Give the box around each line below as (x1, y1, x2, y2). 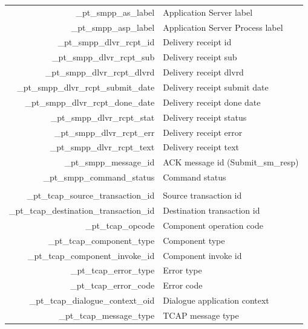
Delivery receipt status (163, 110, 247, 123)
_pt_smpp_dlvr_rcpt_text (50, 141, 155, 153)
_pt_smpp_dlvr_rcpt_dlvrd (45, 66, 155, 78)
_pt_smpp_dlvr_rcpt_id (57, 36, 155, 48)
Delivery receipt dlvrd (163, 66, 244, 78)
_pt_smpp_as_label (76, 5, 155, 18)
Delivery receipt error (163, 126, 243, 138)
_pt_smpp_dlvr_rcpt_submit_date (17, 80, 155, 93)
